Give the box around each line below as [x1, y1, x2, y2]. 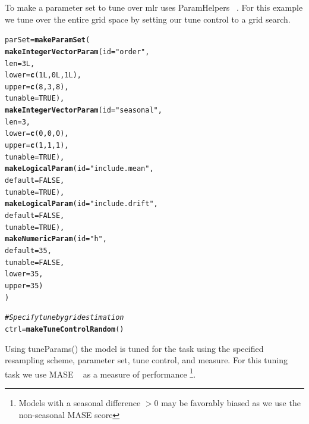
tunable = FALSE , [5, 258, 65, 267]
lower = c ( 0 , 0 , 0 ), [5, 129, 69, 138]
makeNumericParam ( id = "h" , [5, 235, 107, 244]
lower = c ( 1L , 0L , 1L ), [5, 71, 81, 80]
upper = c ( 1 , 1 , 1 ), [5, 141, 69, 150]
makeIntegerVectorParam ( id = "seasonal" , [5, 106, 162, 115]
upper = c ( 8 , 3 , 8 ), [5, 82, 69, 91]
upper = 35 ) [5, 281, 43, 290]
